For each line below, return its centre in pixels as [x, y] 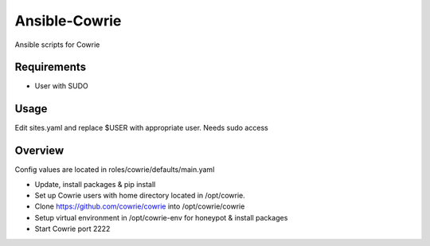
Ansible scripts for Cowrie [57, 45]
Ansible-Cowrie [68, 21]
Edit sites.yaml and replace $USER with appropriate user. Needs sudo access [141, 128]
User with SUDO [62, 86]
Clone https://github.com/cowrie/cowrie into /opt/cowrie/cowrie [140, 206]
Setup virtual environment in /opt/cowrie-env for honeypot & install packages [161, 217]
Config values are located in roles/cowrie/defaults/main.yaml [115, 170]
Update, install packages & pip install [95, 184]
